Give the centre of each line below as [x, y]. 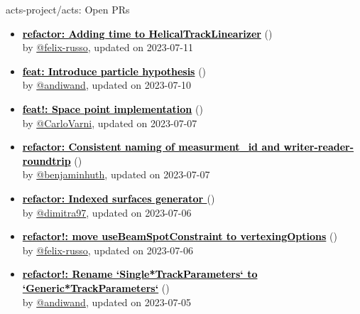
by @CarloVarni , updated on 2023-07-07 [110, 123]
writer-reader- [319, 147]
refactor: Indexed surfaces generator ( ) [119, 198]
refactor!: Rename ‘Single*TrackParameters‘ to [140, 274]
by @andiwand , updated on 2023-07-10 [107, 85]
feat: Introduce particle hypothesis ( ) [114, 71]
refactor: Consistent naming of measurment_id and [151, 147]
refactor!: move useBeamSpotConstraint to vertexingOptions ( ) [180, 236]
